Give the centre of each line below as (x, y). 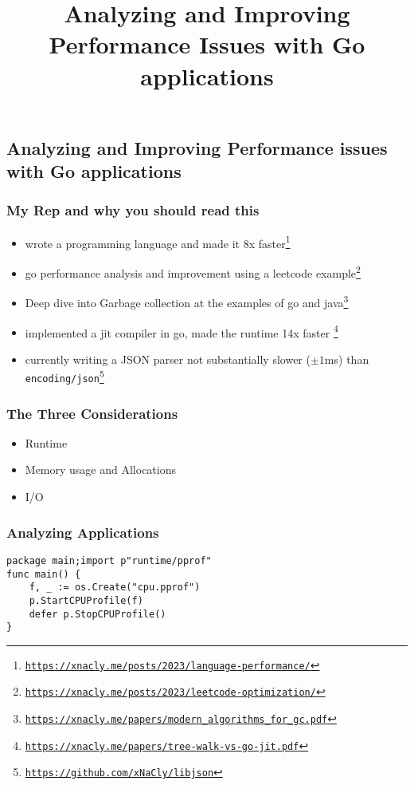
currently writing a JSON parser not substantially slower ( (168, 359)
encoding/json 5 (64, 376)
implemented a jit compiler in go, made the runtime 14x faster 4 (182, 331)
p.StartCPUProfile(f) (86, 600)
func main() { (44, 574)
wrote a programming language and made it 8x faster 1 (158, 242)
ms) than (347, 359)
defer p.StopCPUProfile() (98, 614)
